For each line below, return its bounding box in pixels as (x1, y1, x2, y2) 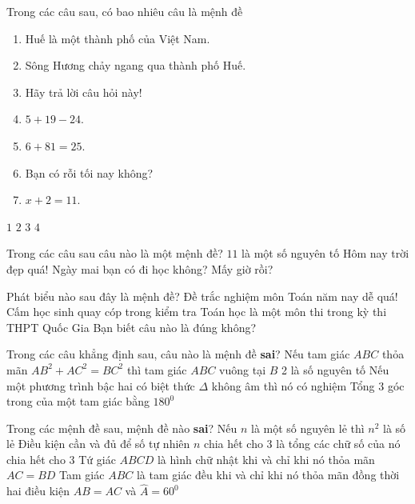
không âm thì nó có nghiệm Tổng (211, 377, 375, 394)
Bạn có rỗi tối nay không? (25, 164, 154, 181)
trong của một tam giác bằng (6, 393, 150, 410)
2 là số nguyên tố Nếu (281, 361, 389, 378)
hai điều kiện (6, 482, 70, 499)
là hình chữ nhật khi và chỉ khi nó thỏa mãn (157, 450, 375, 467)
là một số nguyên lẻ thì (251, 419, 365, 436)
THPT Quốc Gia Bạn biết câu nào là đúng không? (6, 318, 257, 335)
